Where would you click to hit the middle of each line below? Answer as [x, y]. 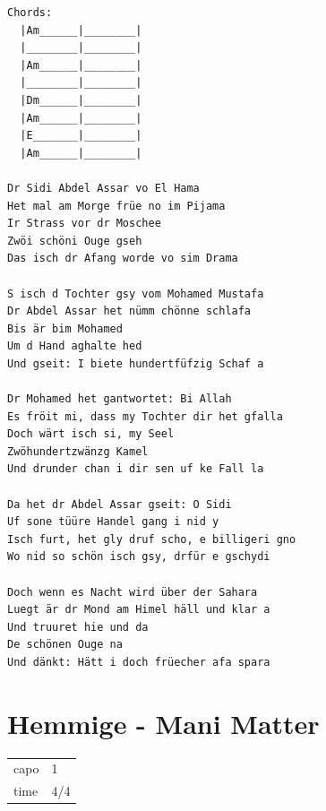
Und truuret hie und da [78, 627]
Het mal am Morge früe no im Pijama [116, 206]
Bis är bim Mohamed [65, 328]
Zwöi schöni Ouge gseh [75, 241]
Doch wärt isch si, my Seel [91, 434]
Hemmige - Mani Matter [163, 723]
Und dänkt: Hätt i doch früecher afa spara [139, 662]
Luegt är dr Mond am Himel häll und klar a [139, 610]
